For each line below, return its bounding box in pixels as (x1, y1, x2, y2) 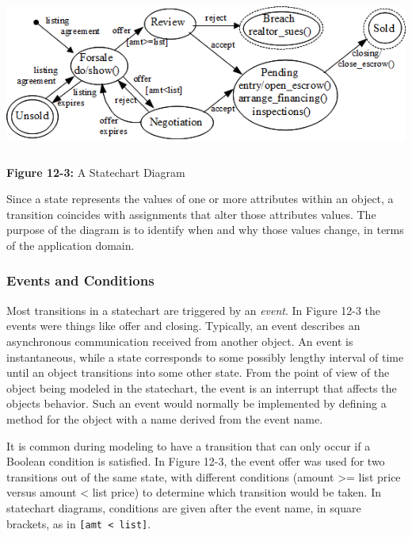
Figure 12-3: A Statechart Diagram (6, 163, 185, 180)
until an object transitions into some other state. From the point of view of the (6, 364, 390, 381)
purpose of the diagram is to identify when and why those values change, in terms (6, 221, 404, 238)
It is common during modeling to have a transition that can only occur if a (6, 437, 371, 454)
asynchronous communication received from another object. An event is (6, 332, 353, 349)
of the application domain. (6, 236, 135, 253)
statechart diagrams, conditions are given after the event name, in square (6, 499, 361, 516)
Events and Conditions (6, 270, 154, 290)
